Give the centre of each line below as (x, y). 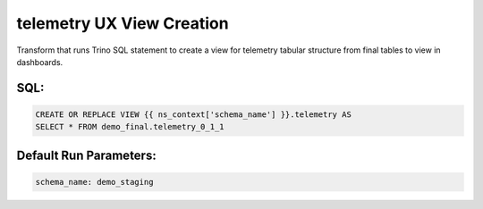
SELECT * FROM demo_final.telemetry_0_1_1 (130, 127)
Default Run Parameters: (86, 155)
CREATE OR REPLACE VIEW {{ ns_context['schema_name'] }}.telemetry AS (194, 114)
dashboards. (40, 62)
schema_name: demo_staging (94, 182)
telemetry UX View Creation (123, 23)
